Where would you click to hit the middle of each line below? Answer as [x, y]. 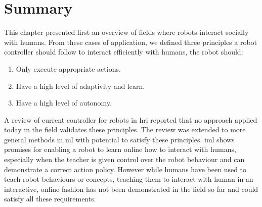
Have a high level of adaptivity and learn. [80, 86]
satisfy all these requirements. [50, 199]
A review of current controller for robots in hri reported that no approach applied [131, 119]
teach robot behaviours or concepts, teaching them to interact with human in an [129, 179]
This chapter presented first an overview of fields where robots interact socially [126, 32]
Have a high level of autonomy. [64, 103]
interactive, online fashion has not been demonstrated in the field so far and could [131, 189]
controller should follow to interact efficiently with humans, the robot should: [124, 52]
